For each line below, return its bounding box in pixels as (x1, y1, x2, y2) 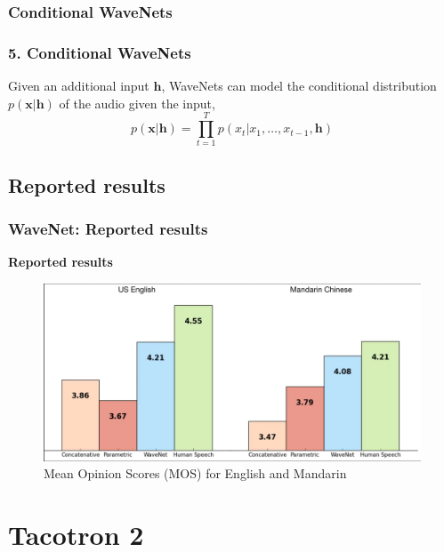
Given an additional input (8, 76, 149, 95)
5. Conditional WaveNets (8, 41, 191, 63)
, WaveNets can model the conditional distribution (161, 76, 437, 95)
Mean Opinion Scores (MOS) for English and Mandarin (44, 464, 347, 483)
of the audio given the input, (59, 93, 215, 112)
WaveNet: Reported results (8, 218, 208, 240)
